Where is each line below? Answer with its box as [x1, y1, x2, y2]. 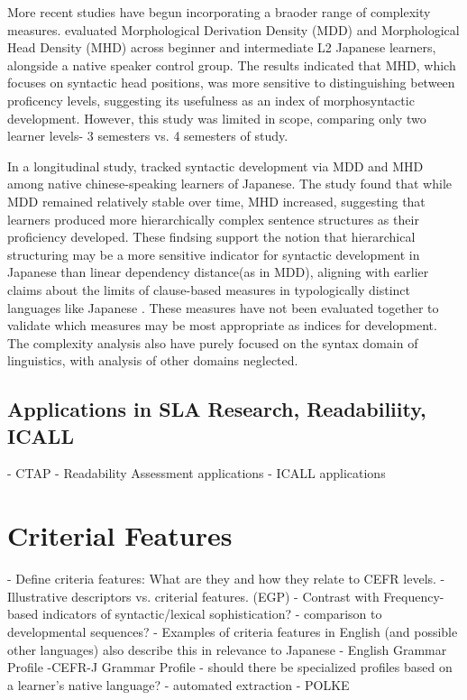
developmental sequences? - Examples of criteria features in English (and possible [7, 622, 458, 640]
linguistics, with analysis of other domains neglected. [7, 351, 298, 370]
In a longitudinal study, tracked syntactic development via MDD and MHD [7, 156, 424, 175]
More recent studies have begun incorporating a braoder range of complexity [7, 3, 431, 21]
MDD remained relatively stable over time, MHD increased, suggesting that [7, 191, 426, 210]
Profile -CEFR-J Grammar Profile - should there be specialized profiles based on [7, 658, 453, 677]
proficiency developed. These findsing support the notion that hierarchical [7, 227, 416, 246]
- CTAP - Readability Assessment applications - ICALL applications [7, 464, 386, 483]
